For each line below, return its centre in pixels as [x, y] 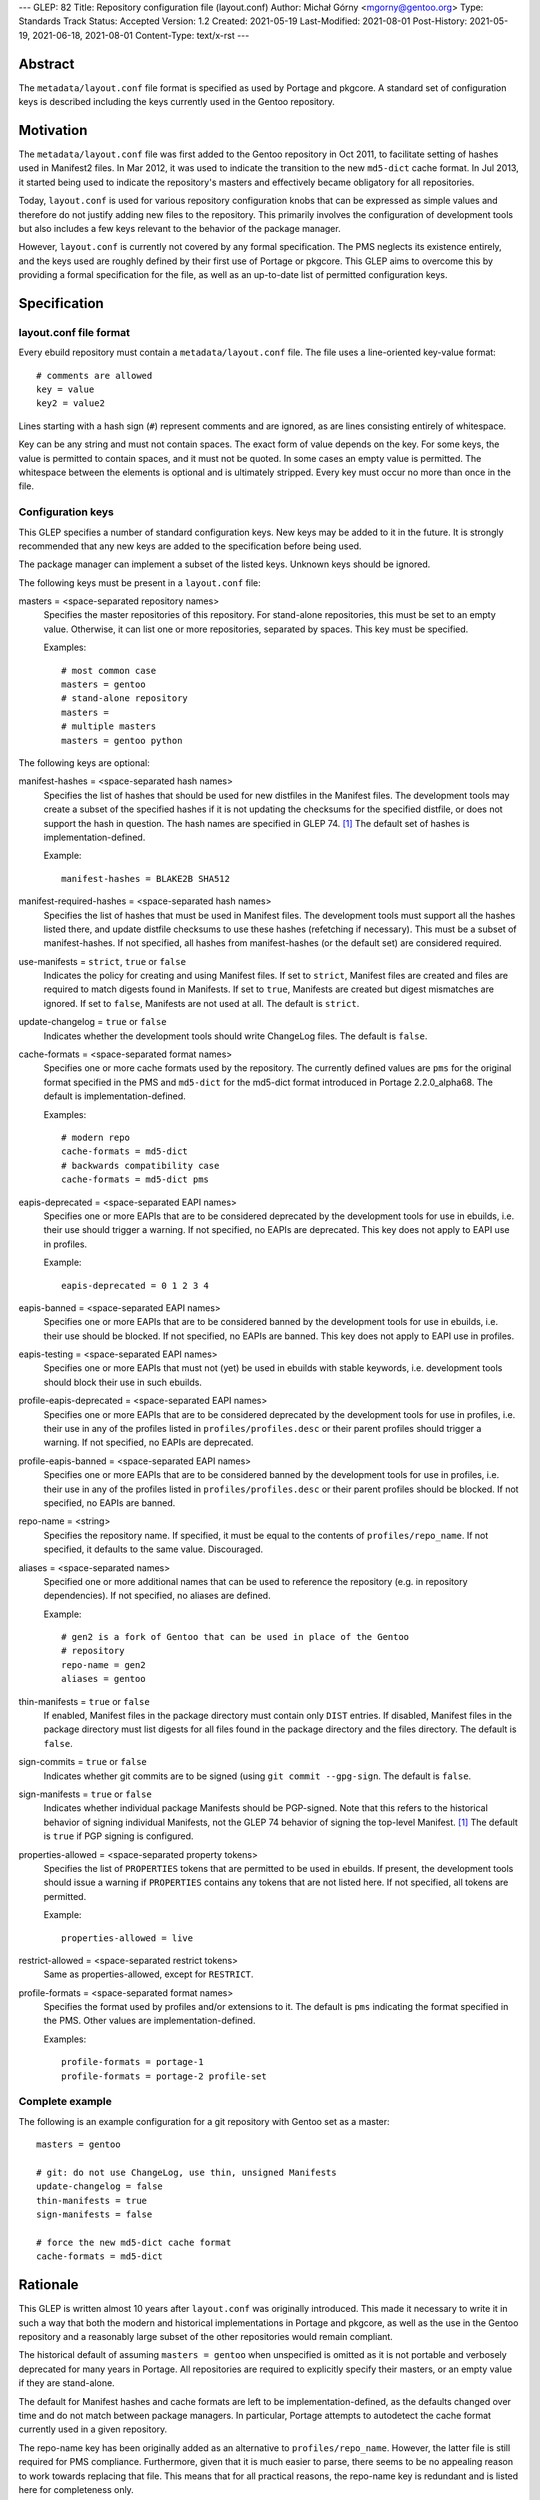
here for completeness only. [76, 2489]
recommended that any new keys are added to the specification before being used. [190, 546]
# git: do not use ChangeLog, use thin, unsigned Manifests [186, 2172]
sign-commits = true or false [82, 1762]
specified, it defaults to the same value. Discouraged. [153, 1549]
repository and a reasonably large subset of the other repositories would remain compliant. [206, 2336]
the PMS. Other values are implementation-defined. [149, 2021]
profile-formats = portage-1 [132, 2062]
